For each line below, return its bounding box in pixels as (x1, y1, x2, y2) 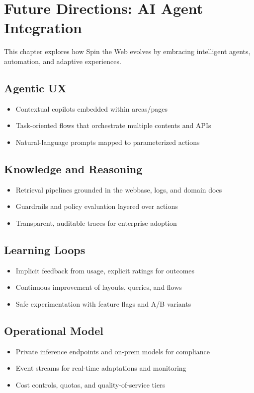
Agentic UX (4, 80, 67, 95)
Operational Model (4, 323, 103, 338)
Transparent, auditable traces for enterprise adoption (15, 217, 177, 228)
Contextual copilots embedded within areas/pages (15, 103, 168, 114)
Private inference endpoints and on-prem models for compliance (15, 346, 210, 356)
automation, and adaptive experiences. (4, 56, 121, 66)
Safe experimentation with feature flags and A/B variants (15, 298, 191, 309)
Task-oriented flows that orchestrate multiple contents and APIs (15, 120, 211, 131)
